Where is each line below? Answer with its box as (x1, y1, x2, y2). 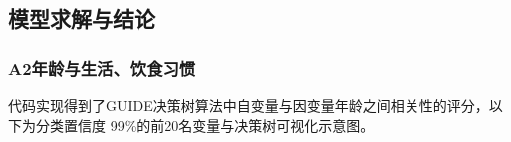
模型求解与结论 (8, 3, 155, 34)
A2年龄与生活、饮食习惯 (8, 55, 196, 80)
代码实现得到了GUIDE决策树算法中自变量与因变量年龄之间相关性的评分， (8, 95, 489, 115)
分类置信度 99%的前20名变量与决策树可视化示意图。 (35, 114, 375, 135)
